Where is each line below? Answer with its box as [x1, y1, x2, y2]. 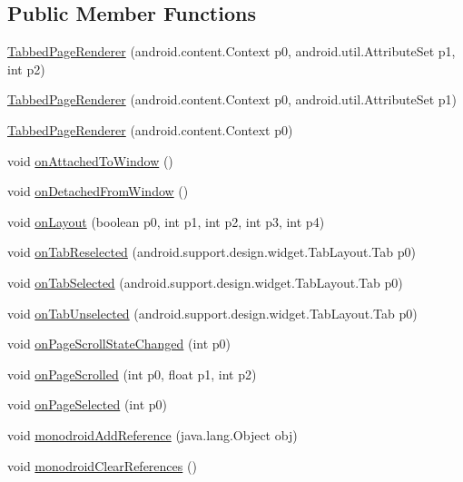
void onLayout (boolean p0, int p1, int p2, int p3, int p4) [7, 211, 325, 231]
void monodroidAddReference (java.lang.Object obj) [7, 425, 298, 444]
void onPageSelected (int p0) [7, 395, 167, 414]
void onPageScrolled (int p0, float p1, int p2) [7, 364, 257, 383]
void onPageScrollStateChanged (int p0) [7, 334, 231, 353]
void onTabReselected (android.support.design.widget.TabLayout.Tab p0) [7, 242, 416, 261]
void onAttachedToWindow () [7, 151, 173, 170]
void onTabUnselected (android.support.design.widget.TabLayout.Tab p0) [7, 303, 418, 322]
